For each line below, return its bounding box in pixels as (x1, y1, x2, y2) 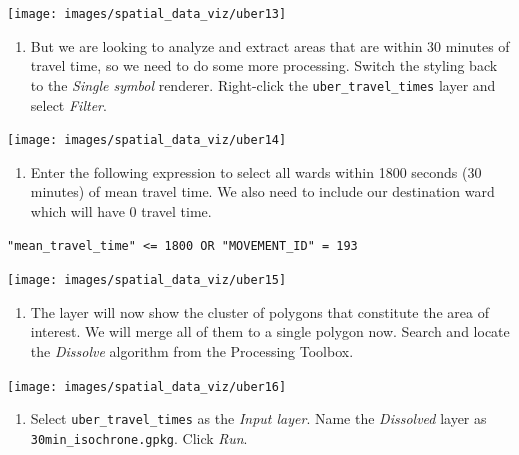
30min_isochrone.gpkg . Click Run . (30, 427, 248, 448)
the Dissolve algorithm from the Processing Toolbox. (30, 340, 354, 361)
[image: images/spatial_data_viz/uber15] (7, 273, 287, 288)
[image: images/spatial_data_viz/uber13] (7, 7, 287, 21)
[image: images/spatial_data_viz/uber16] (7, 379, 287, 394)
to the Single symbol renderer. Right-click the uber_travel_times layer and (30, 74, 496, 95)
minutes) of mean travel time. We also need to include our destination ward (30, 181, 495, 202)
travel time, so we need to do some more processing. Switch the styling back (30, 55, 498, 76)
